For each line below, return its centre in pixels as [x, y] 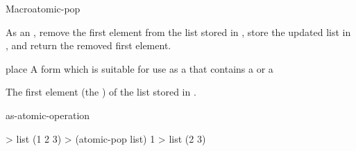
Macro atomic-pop [43, 8]
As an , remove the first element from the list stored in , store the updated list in [178, 32]
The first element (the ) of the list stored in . [101, 92]
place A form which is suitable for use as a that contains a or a [139, 68]
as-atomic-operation [48, 115]
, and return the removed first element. [88, 45]
